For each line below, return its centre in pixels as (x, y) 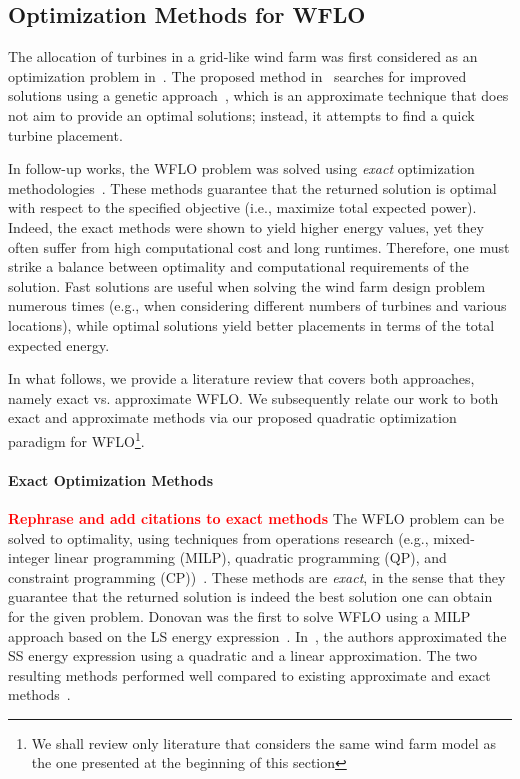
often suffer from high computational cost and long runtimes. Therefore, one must (259, 246)
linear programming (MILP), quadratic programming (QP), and (250, 557)
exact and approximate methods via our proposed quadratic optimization (232, 417)
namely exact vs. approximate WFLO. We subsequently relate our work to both (253, 397)
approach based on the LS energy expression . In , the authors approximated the (257, 635)
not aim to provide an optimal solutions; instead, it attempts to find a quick (241, 114)
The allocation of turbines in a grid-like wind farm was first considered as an (243, 56)
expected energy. (59, 344)
